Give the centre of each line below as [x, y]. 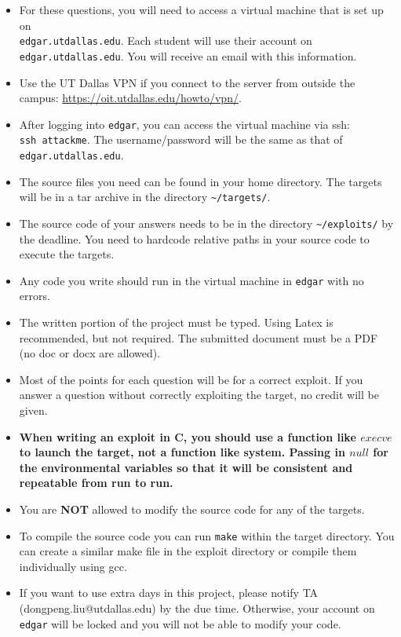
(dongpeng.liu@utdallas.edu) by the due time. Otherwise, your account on [197, 608]
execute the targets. [67, 254]
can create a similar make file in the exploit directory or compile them [188, 551]
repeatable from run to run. [96, 483]
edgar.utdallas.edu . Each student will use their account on [166, 40]
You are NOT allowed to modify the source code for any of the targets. [192, 509]
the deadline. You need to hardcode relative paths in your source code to [194, 238]
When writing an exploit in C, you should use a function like [188, 436]
